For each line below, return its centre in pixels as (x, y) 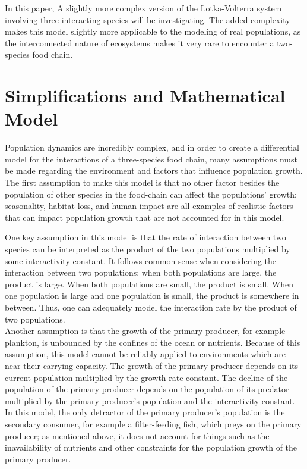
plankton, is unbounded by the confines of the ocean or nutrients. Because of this (153, 342)
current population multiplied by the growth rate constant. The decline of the (146, 377)
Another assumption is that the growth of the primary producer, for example (145, 331)
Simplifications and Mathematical (145, 96)
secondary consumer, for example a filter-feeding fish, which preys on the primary (153, 423)
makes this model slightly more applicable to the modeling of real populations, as (153, 31)
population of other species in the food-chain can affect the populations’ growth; (151, 194)
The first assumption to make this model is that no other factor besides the (142, 182)
